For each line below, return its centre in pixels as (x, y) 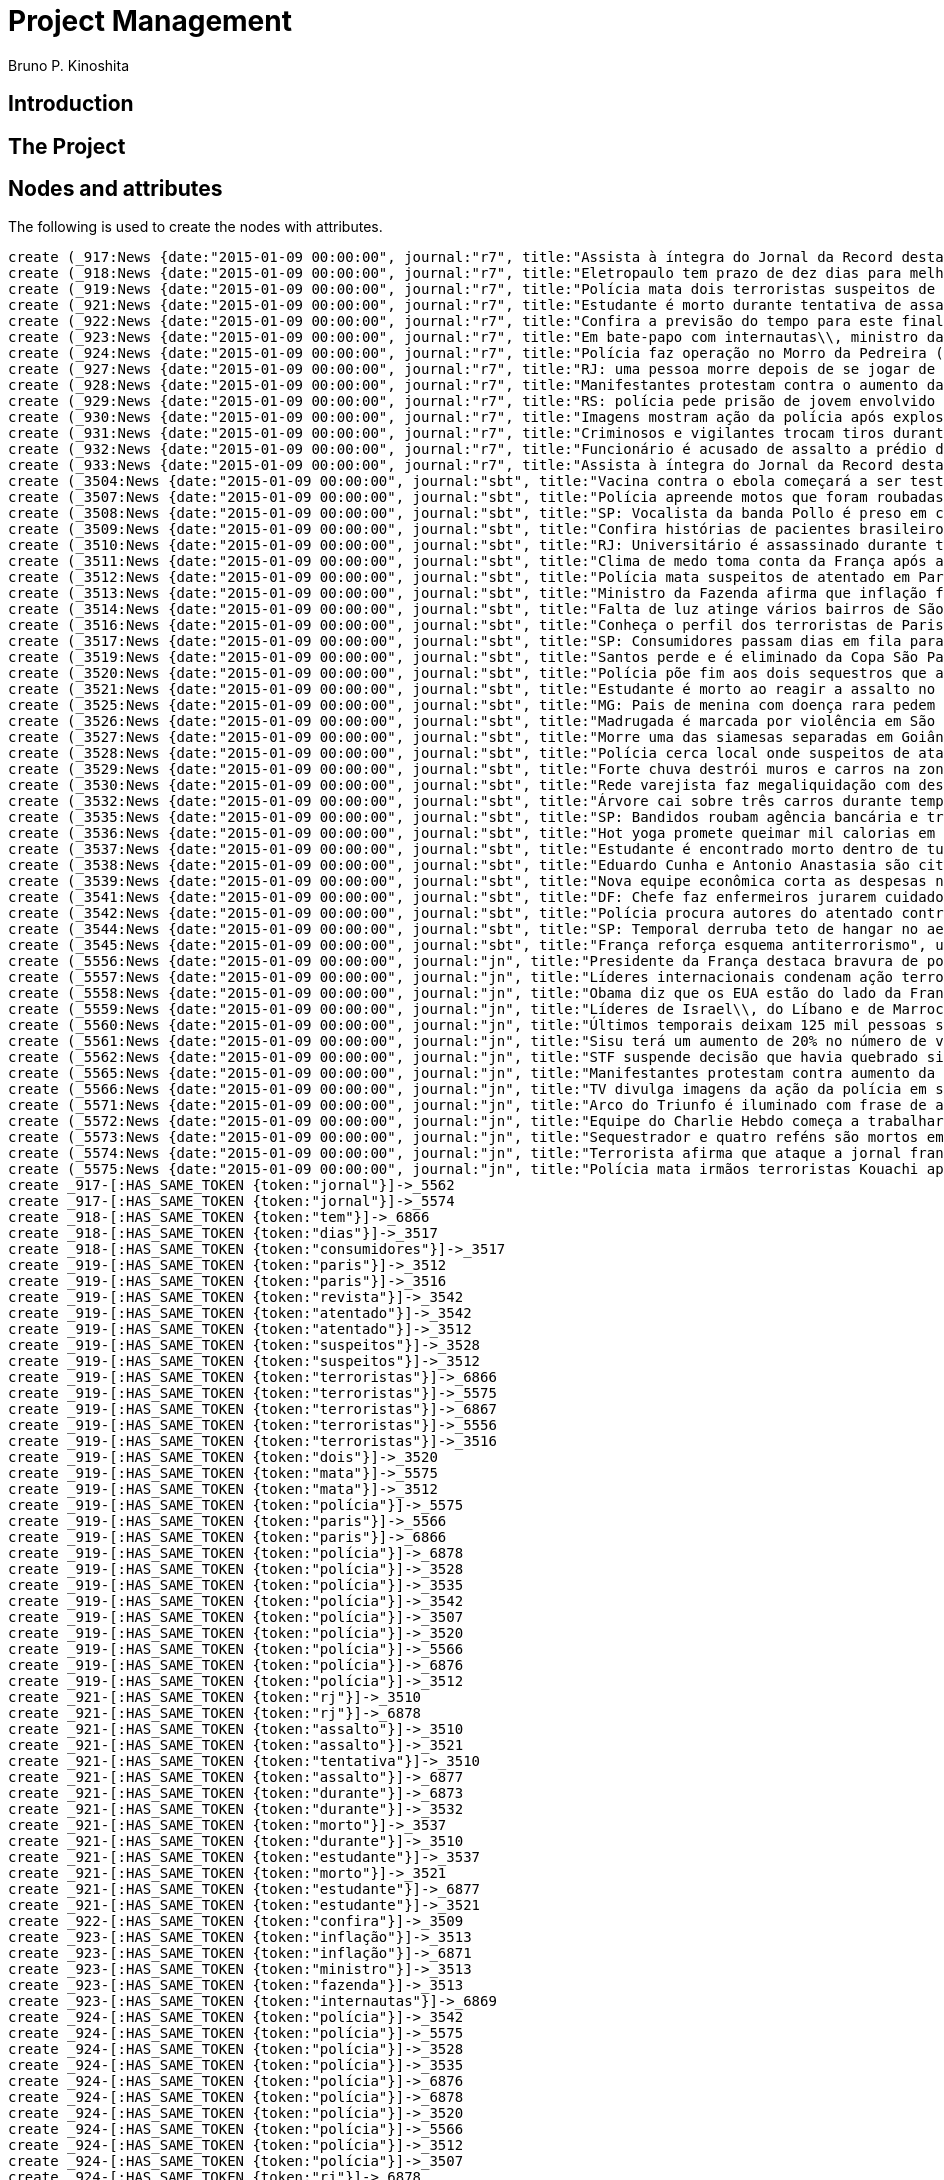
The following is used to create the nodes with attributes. (195, 227)
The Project (67, 146)
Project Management (150, 21)
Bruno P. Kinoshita (69, 65)
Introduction (71, 104)
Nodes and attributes (115, 189)
